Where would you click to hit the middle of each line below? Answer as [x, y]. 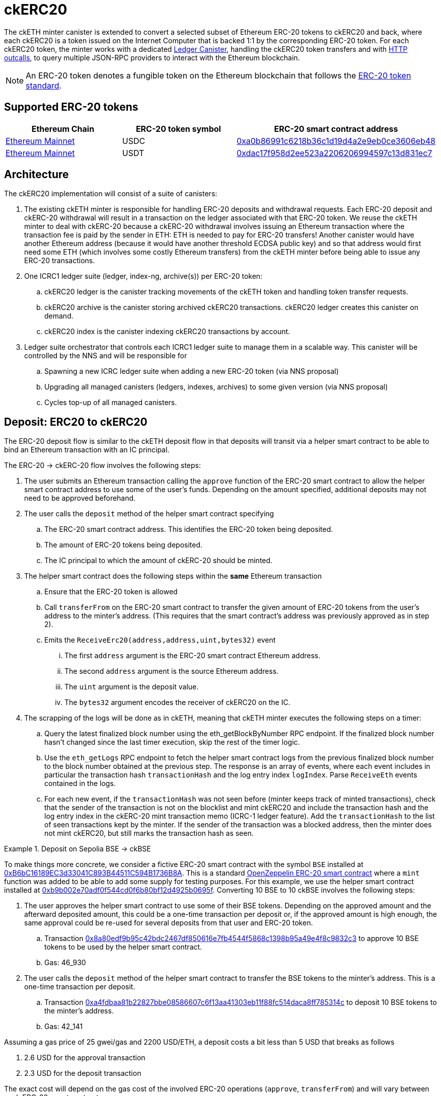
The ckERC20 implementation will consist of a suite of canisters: [111, 194]
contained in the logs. [80, 784]
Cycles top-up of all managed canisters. [111, 403]
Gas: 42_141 [64, 1027]
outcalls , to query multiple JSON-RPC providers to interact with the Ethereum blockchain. [152, 57]
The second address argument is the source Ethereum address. [172, 671]
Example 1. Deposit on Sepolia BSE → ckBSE [78, 849]
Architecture [36, 175]
